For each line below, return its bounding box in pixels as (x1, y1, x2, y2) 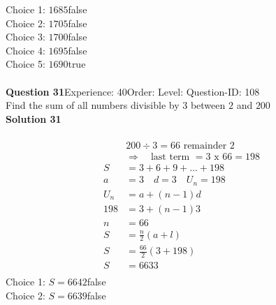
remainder (183, 140, 227, 151)
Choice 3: (6, 29, 45, 44)
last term (150, 151, 190, 162)
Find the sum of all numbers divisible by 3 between (6, 98, 226, 112)
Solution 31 (6, 111, 61, 126)
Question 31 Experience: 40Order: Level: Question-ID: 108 (6, 84, 260, 98)
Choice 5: (6, 57, 45, 71)
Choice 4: (6, 43, 45, 57)
